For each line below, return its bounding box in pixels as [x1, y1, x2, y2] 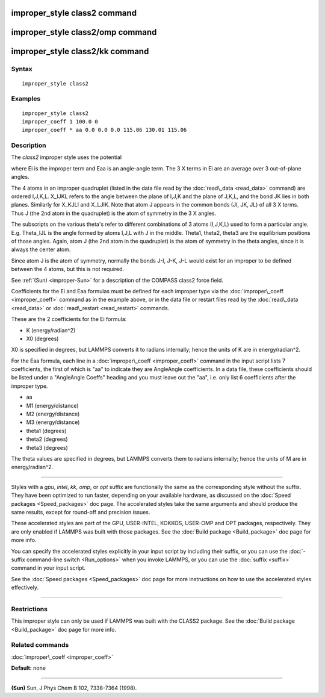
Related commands [11, 641, 69, 649]
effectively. [11, 584, 39, 591]
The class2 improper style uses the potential [11, 154, 122, 161]
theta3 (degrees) [26, 444, 69, 451]
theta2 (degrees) [26, 435, 69, 443]
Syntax [11, 65, 32, 73]
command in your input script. [11, 564, 86, 572]
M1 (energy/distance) [26, 402, 79, 409]
